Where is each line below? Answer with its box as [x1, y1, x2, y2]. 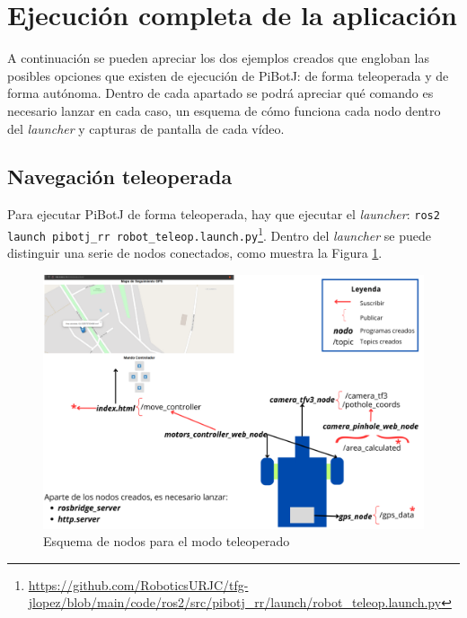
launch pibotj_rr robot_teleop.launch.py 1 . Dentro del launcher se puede [7, 223, 431, 244]
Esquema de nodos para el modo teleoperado [43, 532, 290, 551]
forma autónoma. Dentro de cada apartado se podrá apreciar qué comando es [7, 84, 434, 102]
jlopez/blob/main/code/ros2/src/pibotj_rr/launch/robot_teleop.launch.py [28, 593, 442, 612]
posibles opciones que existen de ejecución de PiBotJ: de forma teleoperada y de [7, 66, 449, 84]
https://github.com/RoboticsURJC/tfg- [28, 575, 249, 594]
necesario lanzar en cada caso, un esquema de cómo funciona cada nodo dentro [7, 101, 441, 119]
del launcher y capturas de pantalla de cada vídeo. [7, 119, 285, 137]
